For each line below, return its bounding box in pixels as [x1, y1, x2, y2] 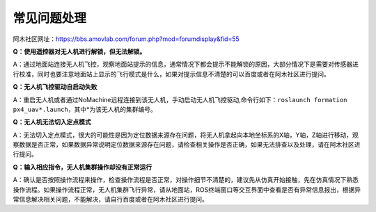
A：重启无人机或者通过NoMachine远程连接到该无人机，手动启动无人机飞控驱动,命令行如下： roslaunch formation [13, 95, 347, 104]
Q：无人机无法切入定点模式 [13, 118, 91, 127]
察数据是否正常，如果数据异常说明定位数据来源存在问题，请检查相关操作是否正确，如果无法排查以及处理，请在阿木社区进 [13, 140, 361, 149]
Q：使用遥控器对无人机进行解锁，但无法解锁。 [13, 47, 146, 56]
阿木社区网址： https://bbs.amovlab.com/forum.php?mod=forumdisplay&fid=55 [13, 35, 240, 43]
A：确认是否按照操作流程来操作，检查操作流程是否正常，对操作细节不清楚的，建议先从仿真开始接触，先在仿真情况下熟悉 [13, 176, 359, 184]
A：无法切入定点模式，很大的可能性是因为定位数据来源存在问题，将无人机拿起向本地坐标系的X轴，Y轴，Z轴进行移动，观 [13, 131, 359, 139]
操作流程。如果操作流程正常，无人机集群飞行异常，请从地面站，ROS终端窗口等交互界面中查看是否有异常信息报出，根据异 [13, 185, 361, 194]
